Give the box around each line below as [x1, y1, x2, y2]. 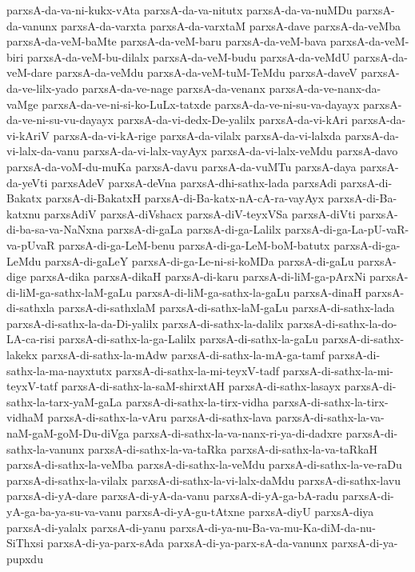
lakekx [6, 346, 38, 363]
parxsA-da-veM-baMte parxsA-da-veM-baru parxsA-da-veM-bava [6, 33, 327, 50]
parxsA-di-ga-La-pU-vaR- [284, 221, 409, 238]
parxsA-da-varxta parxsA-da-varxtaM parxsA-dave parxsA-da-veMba [61, 17, 401, 34]
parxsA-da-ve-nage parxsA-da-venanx [82, 79, 265, 96]
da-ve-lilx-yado [6, 79, 78, 96]
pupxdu [6, 550, 43, 566]
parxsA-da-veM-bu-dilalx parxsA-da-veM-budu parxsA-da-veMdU [26, 48, 350, 65]
